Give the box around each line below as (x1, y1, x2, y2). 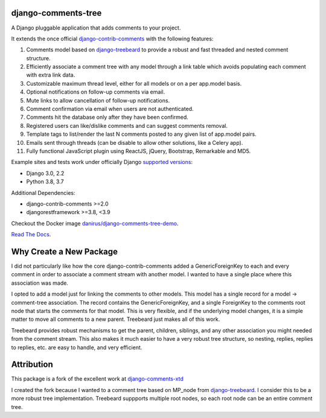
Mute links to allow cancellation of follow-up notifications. (26, 97, 170, 104)
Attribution (11, 359, 54, 370)
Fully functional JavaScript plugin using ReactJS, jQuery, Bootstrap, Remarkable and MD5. (26, 147, 251, 154)
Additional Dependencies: (11, 189, 75, 196)
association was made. (11, 279, 69, 287)
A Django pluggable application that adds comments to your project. (11, 24, 181, 31)
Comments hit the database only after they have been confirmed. (26, 113, 188, 121)
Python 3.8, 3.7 (26, 178, 64, 185)
